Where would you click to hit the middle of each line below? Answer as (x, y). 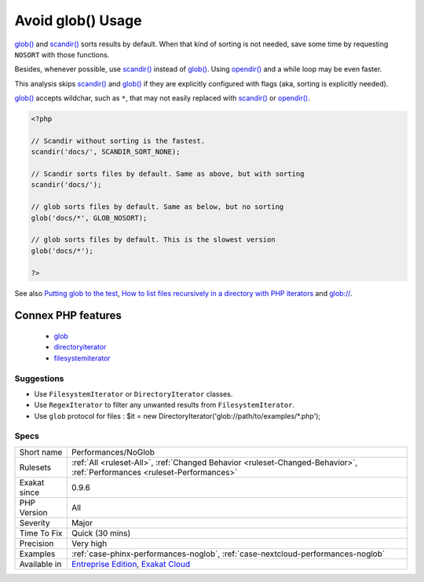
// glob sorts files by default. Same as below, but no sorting (157, 207)
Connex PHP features (68, 315)
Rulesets (35, 467)
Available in (40, 564)
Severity (35, 522)
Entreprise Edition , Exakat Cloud (131, 564)
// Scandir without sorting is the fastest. (118, 141)
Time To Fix (41, 533)
